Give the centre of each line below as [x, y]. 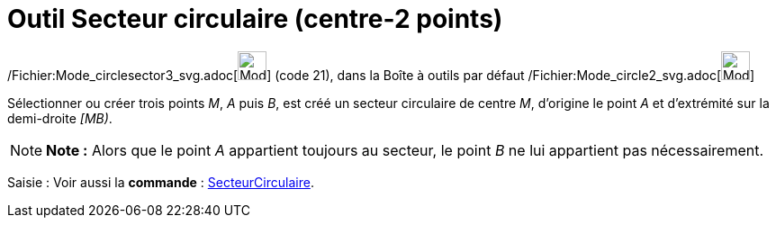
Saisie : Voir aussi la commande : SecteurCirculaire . [161, 182]
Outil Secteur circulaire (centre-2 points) [255, 19]
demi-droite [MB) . [60, 118]
